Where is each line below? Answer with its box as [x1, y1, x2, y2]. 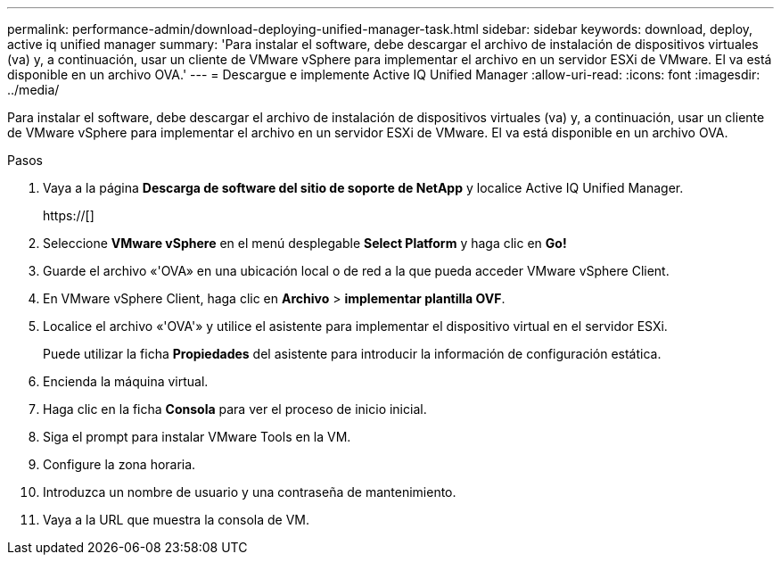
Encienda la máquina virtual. [43, 374, 209, 389]
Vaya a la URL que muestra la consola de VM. [43, 512, 310, 527]
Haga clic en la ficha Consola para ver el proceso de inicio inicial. [43, 401, 427, 417]
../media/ [7, 82, 60, 97]
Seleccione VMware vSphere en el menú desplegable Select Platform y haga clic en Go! [43, 236, 567, 251]
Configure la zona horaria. [43, 457, 196, 472]
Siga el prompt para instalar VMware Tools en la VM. [43, 429, 351, 444]
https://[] [43, 208, 95, 223]
